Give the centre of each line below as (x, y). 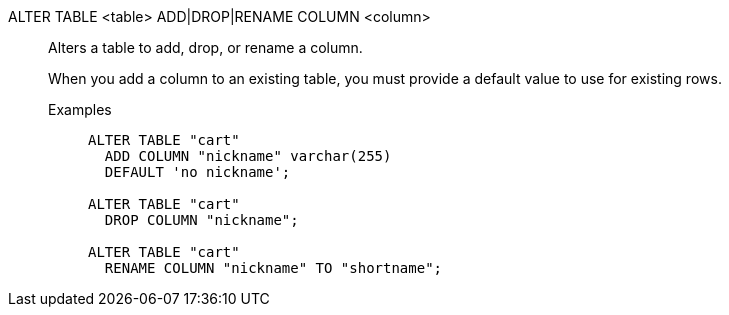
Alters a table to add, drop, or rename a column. (205, 47)
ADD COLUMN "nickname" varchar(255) (248, 156)
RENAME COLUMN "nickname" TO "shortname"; (273, 268)
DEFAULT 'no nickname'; (197, 172)
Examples (80, 109)
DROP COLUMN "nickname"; (201, 220)
